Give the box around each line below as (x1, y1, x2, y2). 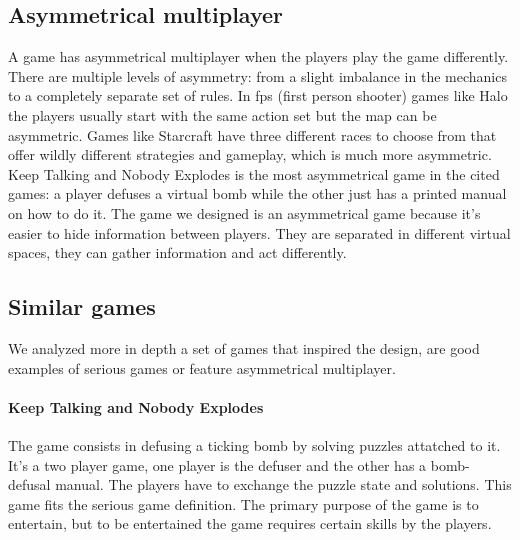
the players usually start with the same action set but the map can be (8, 104, 437, 125)
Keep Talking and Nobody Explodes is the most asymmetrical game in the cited (8, 163, 500, 184)
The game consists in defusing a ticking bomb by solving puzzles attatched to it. (8, 434, 501, 455)
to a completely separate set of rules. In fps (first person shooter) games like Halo (8, 85, 508, 106)
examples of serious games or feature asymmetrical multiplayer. (8, 357, 396, 378)
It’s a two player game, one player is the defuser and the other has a (8, 454, 427, 475)
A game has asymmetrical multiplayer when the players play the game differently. (8, 46, 509, 67)
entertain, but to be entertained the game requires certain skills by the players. (8, 513, 492, 534)
